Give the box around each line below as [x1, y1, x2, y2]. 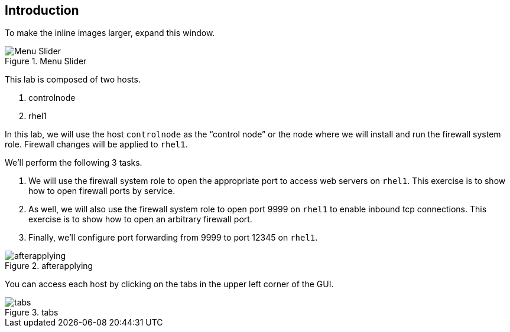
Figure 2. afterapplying [5, 261, 93, 271]
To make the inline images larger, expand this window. [5, 28, 215, 38]
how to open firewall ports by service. [28, 186, 176, 196]
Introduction [5, 3, 79, 18]
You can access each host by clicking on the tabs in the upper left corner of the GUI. [5, 279, 334, 290]
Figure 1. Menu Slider [5, 56, 87, 67]
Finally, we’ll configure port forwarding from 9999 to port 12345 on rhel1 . [28, 232, 318, 243]
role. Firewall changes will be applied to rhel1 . [5, 139, 188, 150]
